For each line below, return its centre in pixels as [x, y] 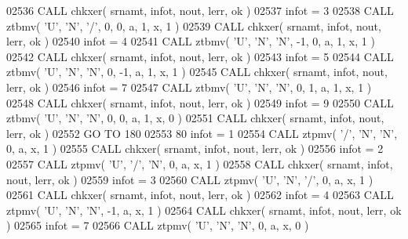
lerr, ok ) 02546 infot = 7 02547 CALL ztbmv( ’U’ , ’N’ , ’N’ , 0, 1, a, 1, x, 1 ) [189, 87]
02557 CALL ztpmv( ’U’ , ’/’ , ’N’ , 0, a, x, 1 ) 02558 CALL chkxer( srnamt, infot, [200, 163]
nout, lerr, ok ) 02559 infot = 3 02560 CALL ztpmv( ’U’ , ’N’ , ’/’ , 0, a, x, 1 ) [190, 179]
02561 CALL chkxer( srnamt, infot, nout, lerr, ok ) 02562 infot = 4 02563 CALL [200, 195]
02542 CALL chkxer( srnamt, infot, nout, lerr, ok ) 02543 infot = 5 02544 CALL [200, 56]
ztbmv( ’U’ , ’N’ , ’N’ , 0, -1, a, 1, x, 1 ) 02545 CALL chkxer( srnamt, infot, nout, [197, 72]
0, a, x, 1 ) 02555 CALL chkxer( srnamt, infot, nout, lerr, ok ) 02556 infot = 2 [195, 148]
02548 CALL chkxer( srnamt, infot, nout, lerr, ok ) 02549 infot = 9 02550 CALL [200, 102]
